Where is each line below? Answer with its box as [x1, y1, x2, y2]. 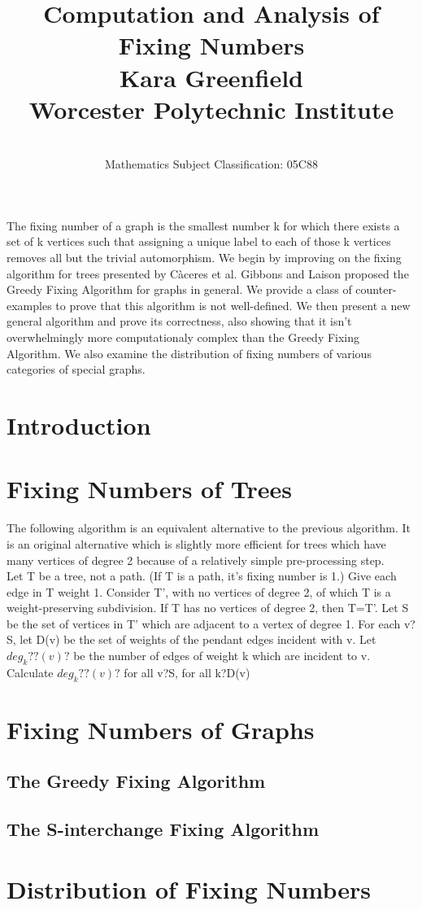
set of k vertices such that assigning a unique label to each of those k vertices [7, 233, 391, 250]
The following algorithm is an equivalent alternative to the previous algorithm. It [7, 519, 411, 536]
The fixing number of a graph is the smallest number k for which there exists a [7, 217, 400, 234]
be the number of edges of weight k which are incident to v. [73, 647, 371, 664]
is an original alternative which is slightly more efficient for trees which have [7, 535, 386, 552]
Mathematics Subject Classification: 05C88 [105, 155, 318, 173]
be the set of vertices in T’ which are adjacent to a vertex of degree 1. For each [7, 615, 401, 632]
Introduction [7, 409, 151, 441]
